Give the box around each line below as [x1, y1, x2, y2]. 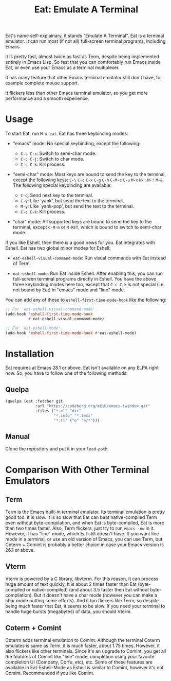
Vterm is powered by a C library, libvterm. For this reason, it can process [5, 575, 159, 582]
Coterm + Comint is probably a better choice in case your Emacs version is [5, 542, 164, 548]
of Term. [12, 260, 31, 267]
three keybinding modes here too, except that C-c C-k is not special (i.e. [12, 282, 165, 288]
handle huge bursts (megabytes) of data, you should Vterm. [5, 608, 132, 615]
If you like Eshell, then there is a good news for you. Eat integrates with [5, 239, 156, 246]
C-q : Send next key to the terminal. [20, 192, 93, 199]
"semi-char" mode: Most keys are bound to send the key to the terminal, [12, 171, 166, 178]
